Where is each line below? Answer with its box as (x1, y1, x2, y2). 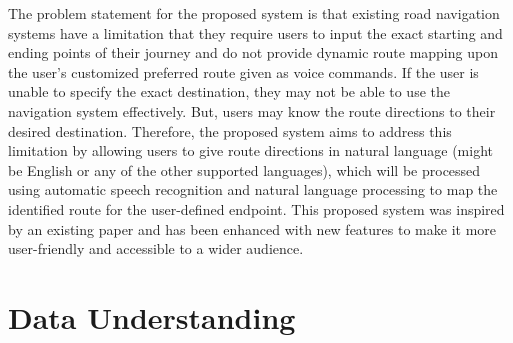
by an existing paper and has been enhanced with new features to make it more (8, 218, 496, 239)
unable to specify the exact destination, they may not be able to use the (8, 81, 450, 102)
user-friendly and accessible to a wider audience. (8, 238, 304, 259)
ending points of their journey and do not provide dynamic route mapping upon (8, 42, 498, 63)
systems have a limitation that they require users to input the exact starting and (8, 22, 503, 43)
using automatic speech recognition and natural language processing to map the (8, 179, 498, 200)
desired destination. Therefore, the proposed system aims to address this (8, 120, 452, 141)
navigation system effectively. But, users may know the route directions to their (8, 100, 496, 121)
